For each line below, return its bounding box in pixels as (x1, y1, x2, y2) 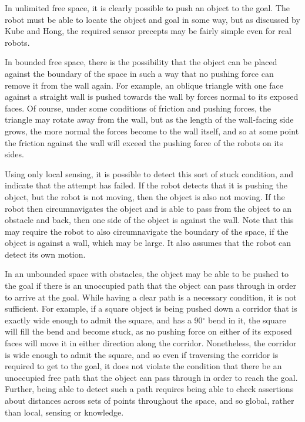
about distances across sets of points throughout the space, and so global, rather (5, 394, 294, 406)
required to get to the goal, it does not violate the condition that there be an (5, 360, 282, 372)
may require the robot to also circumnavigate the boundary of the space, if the (5, 225, 289, 237)
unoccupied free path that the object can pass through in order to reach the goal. (5, 371, 298, 383)
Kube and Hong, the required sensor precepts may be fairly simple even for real (5, 25, 291, 37)
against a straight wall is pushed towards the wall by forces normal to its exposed (5, 90, 299, 103)
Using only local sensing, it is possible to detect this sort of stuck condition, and (5, 167, 294, 180)
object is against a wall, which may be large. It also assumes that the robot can (5, 237, 291, 249)
